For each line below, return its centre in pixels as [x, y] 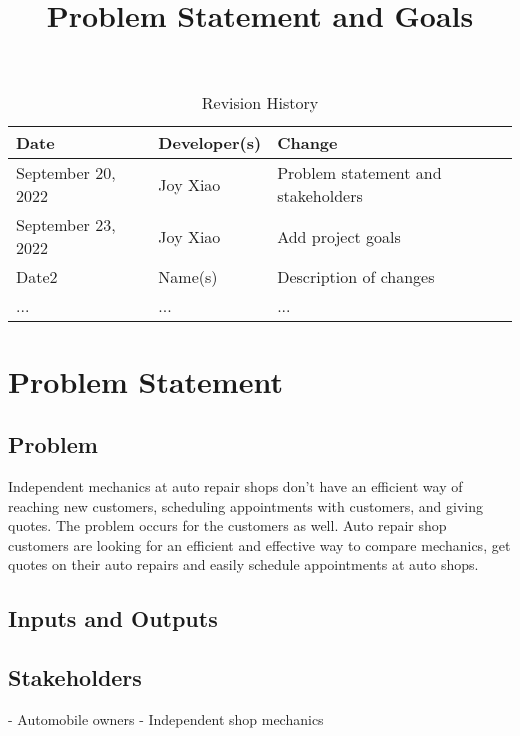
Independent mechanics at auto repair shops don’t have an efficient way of [235, 485]
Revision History [260, 103]
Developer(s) [210, 143]
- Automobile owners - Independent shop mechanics [166, 718]
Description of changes [356, 277]
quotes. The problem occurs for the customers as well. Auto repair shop [227, 525]
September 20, [66, 173]
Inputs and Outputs [113, 618]
